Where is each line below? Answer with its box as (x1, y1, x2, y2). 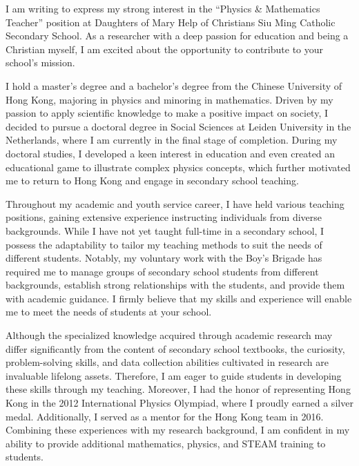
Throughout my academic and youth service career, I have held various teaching (6, 196, 345, 211)
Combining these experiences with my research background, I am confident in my (6, 423, 350, 437)
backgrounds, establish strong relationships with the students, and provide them (6, 278, 345, 292)
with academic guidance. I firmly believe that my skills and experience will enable (6, 291, 352, 305)
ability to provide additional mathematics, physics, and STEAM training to (6, 436, 326, 450)
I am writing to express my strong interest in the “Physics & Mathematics (6, 1, 320, 15)
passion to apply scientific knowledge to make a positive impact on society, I (6, 106, 329, 120)
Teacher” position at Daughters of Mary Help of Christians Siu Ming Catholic (6, 14, 336, 29)
